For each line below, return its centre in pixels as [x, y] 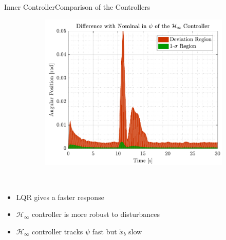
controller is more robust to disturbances [96, 214]
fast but [105, 231]
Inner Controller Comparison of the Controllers [77, 7]
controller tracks [57, 231]
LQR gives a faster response [60, 197]
